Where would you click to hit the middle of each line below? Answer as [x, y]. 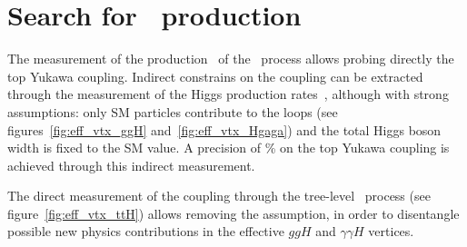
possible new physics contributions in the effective [146, 231]
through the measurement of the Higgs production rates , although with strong [228, 94]
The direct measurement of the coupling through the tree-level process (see [219, 196]
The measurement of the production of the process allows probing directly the [231, 59]
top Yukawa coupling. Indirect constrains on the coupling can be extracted [215, 76]
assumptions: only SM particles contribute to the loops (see [173, 111]
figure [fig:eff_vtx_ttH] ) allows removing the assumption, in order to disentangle [233, 213]
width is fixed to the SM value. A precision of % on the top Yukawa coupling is [229, 148]
